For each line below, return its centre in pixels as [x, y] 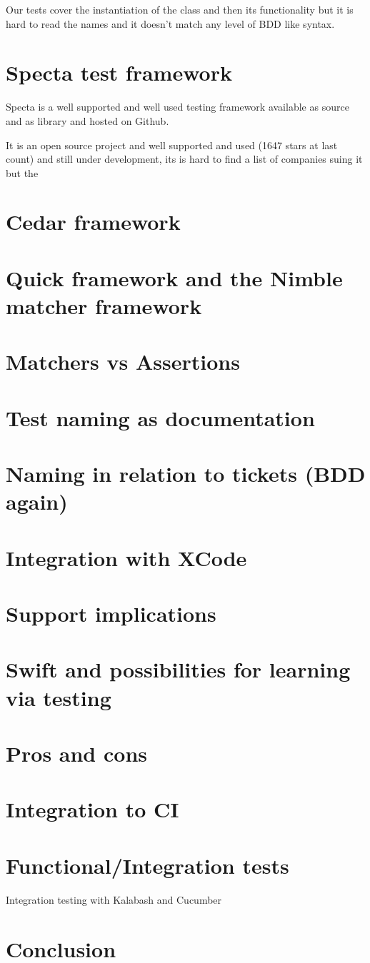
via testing [59, 697]
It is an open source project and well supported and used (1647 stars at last [172, 145]
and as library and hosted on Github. [87, 120]
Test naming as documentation [160, 417]
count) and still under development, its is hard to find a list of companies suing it [184, 159]
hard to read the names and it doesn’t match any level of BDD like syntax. [170, 23]
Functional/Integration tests [147, 865]
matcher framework [104, 306]
